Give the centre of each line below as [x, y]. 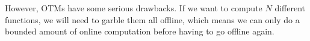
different [290, 8]
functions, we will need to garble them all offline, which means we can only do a [152, 19]
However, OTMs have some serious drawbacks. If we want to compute [134, 8]
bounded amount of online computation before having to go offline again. [140, 31]
